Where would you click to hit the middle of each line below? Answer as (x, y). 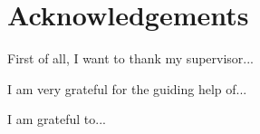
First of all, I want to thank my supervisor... (131, 58)
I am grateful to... (57, 119)
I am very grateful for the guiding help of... (127, 88)
